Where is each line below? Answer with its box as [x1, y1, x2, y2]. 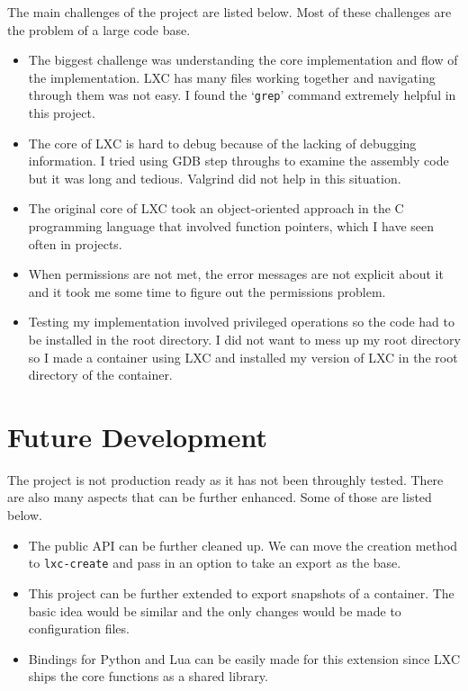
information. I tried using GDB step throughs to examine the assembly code [28, 151, 449, 170]
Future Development [7, 417, 267, 454]
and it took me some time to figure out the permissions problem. [28, 282, 386, 301]
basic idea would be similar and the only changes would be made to [28, 601, 401, 620]
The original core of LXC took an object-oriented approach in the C [28, 199, 404, 218]
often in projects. [28, 234, 122, 253]
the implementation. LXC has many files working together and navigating [28, 67, 436, 86]
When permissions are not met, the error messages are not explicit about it [28, 265, 444, 283]
